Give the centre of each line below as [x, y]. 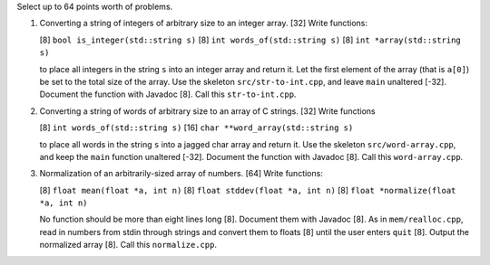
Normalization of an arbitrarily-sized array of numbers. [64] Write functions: [181, 174]
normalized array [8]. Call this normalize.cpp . [128, 245]
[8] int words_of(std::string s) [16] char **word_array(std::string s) [196, 128]
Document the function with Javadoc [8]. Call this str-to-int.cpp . [168, 94]
